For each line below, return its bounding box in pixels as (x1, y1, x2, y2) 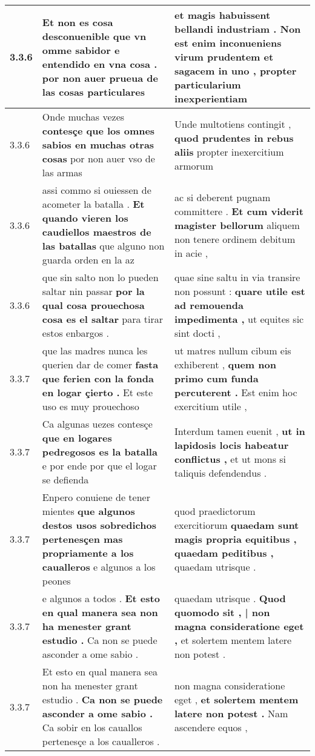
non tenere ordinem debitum (174, 231, 296, 246)
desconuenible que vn (42, 28, 147, 43)
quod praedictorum (174, 504, 256, 518)
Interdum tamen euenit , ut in (174, 423, 305, 438)
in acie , (174, 245, 208, 260)
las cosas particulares (42, 84, 145, 99)
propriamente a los (42, 546, 134, 560)
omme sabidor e (42, 42, 120, 57)
